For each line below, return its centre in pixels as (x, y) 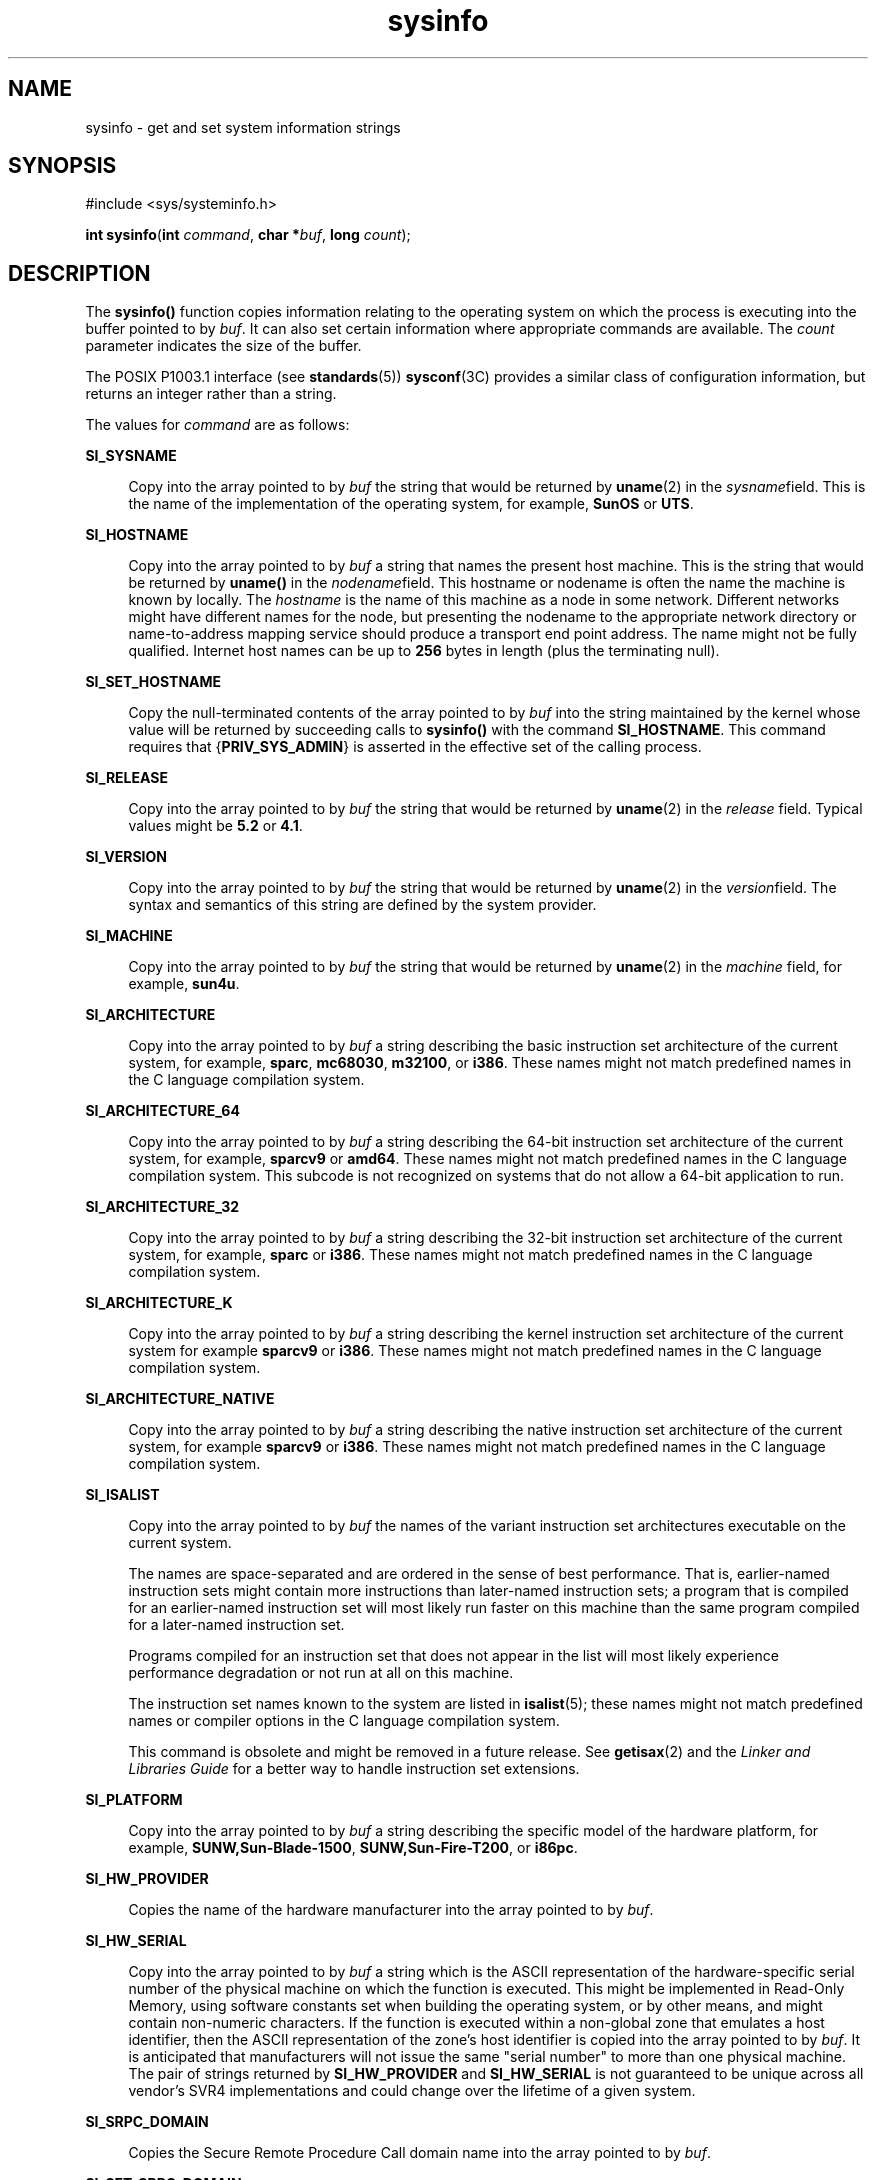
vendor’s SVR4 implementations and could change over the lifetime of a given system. (412, 2091)
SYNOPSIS (62, 166)
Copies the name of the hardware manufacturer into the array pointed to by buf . (391, 1910)
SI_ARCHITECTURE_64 (162, 1111)
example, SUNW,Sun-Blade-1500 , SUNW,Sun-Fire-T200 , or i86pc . (353, 1848)
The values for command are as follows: (217, 425)
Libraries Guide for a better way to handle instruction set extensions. (354, 1769)
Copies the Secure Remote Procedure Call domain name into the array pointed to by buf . (419, 2153)
